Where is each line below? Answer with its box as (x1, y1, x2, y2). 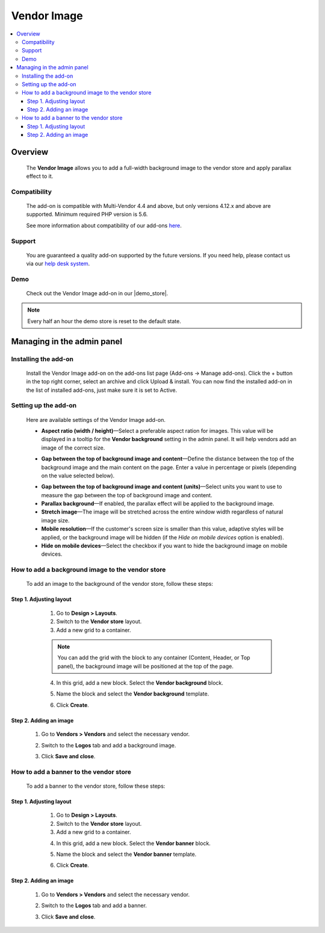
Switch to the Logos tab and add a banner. (41, 902, 147, 909)
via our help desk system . (26, 260, 90, 268)
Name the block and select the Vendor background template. (56, 690, 209, 697)
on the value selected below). (41, 472, 115, 479)
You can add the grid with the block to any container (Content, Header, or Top (57, 654, 250, 661)
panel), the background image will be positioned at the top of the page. (57, 662, 234, 670)
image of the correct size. (41, 444, 105, 451)
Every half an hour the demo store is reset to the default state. (27, 317, 182, 325)
